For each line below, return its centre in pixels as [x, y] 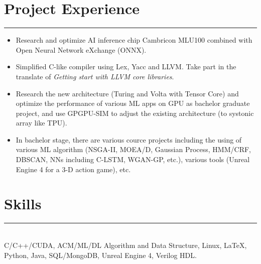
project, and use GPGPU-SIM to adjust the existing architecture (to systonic [135, 113]
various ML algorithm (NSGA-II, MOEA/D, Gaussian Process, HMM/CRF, [133, 149]
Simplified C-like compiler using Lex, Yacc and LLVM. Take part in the [126, 67]
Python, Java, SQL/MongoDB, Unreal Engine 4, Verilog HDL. [100, 255]
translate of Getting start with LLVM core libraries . [95, 76]
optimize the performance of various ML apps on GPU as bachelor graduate [133, 103]
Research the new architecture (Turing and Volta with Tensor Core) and [127, 93]
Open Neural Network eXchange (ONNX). [81, 49]
